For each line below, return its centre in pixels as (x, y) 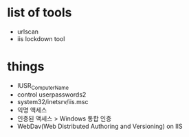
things (26, 67)
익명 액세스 (32, 110)
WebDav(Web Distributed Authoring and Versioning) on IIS (100, 126)
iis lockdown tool (41, 38)
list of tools (40, 13)
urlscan (28, 32)
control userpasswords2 (52, 95)
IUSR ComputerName (43, 86)
